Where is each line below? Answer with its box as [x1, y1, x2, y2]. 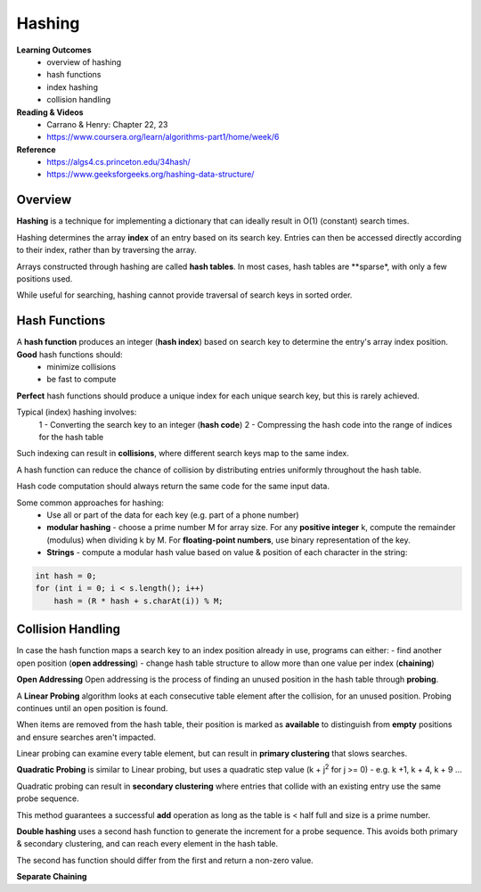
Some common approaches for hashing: [16, 497, 164, 508]
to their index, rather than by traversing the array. [16, 245, 198, 256]
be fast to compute [46, 374, 117, 385]
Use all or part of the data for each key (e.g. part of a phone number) [46, 509, 299, 520]
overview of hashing [46, 56, 122, 67]
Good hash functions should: [16, 348, 124, 360]
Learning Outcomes [16, 45, 92, 55]
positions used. [16, 273, 73, 284]
